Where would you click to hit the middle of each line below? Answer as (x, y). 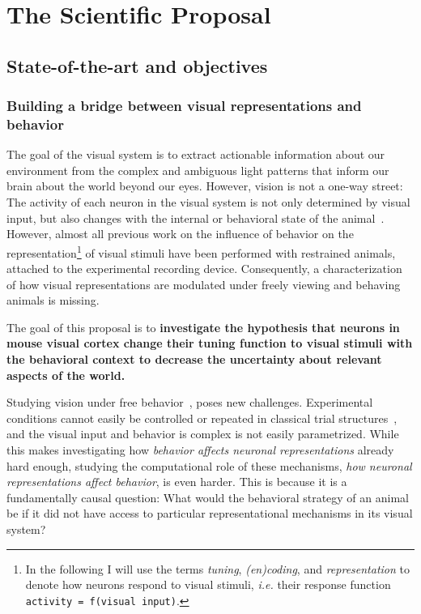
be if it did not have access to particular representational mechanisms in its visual (210, 513)
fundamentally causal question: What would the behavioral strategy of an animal (208, 497)
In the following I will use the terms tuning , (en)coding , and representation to (217, 568)
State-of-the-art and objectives (137, 65)
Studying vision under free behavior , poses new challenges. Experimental (190, 402)
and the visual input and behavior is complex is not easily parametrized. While (203, 434)
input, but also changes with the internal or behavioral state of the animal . (196, 217)
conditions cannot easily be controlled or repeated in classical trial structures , (202, 418)
